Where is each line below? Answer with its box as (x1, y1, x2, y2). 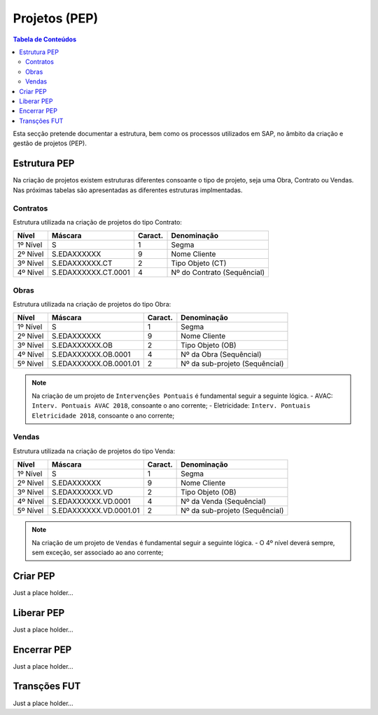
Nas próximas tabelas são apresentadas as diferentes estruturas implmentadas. (13, 186, 243, 194)
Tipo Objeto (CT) (171, 258, 227, 268)
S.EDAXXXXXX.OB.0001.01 (51, 359, 140, 368)
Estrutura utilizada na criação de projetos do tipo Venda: (13, 446, 175, 455)
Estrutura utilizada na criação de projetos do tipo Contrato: (13, 218, 182, 226)
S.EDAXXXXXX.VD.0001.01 (51, 506, 140, 516)
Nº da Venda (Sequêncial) (181, 497, 267, 507)
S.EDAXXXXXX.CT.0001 (51, 267, 130, 277)
